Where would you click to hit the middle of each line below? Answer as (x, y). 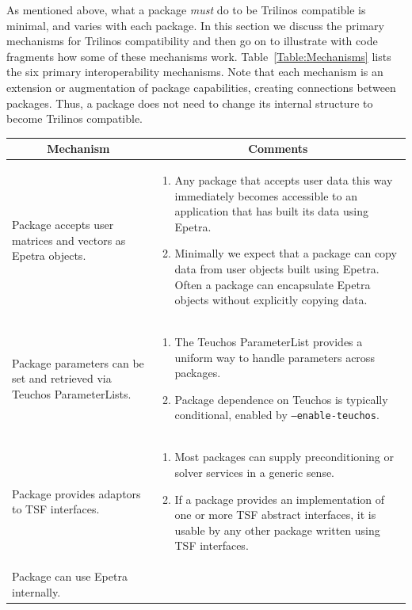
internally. (36, 591)
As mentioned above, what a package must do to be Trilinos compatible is (186, 10)
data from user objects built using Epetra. (277, 269)
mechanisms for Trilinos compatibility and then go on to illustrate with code (192, 41)
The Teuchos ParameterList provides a (269, 342)
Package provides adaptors (76, 493)
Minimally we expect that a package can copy (286, 253)
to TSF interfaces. (56, 509)
